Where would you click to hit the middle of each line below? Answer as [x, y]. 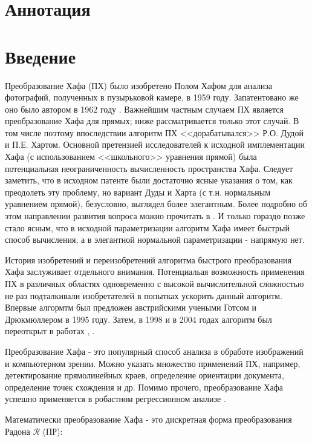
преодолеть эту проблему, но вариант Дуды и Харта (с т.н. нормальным [138, 192]
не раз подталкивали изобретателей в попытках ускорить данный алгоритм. [144, 295]
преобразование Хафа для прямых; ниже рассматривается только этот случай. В [152, 121]
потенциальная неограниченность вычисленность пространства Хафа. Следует [149, 168]
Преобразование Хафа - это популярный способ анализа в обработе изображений [154, 351]
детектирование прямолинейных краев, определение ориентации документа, [145, 375]
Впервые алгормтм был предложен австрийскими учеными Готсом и [131, 307]
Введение [41, 56]
